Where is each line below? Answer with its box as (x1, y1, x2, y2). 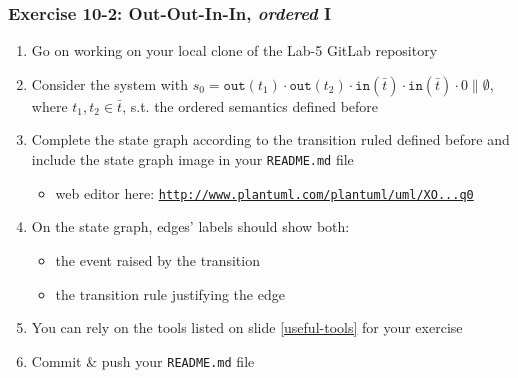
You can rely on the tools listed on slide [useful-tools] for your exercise (31, 317, 463, 338)
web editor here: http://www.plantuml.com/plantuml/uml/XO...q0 (55, 182, 474, 203)
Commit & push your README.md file (31, 350, 255, 371)
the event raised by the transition (55, 249, 260, 270)
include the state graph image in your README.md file (31, 149, 354, 169)
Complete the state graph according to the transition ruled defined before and (31, 129, 510, 150)
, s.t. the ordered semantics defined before (122, 95, 379, 116)
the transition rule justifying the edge (55, 283, 285, 304)
